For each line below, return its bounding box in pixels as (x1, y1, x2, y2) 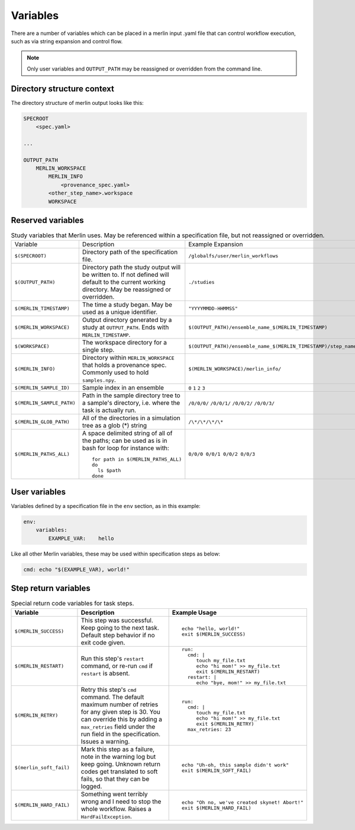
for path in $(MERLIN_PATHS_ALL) (92, 456, 182, 462)
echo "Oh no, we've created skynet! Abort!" (181, 799, 304, 806)
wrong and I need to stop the (80, 797, 162, 806)
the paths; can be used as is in (82, 436, 167, 445)
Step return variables (11, 583, 91, 593)
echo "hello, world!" (181, 625, 240, 631)
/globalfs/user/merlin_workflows (188, 253, 279, 259)
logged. (80, 782, 102, 790)
